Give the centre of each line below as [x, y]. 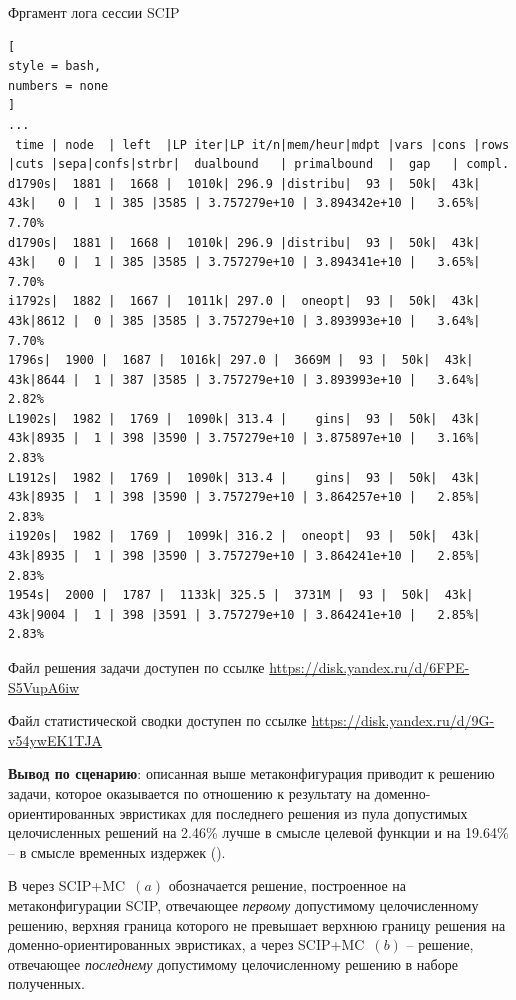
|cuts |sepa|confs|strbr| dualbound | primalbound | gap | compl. [259, 164]
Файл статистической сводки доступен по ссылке [157, 720]
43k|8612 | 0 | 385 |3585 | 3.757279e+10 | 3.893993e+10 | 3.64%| [244, 320]
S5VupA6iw [44, 686]
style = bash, [55, 66]
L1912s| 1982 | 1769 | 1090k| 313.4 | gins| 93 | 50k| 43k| [244, 477]
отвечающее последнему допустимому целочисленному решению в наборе [233, 963]
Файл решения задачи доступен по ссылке [136, 667]
